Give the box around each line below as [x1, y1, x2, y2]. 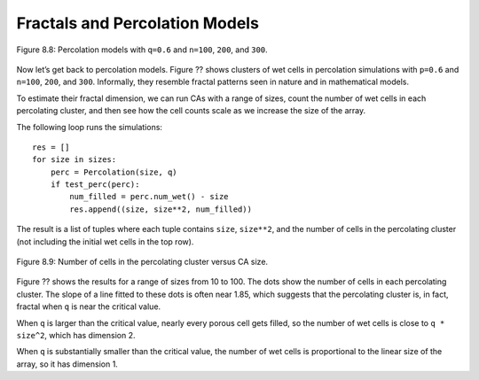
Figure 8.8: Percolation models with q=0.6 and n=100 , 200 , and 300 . [16, 44, 268, 55]
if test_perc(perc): [50, 180, 140, 190]
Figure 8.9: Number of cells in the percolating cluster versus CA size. [16, 257, 269, 268]
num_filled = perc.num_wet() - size [69, 191, 230, 202]
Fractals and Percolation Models [16, 13, 259, 33]
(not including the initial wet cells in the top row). [16, 236, 194, 247]
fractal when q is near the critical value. [16, 301, 161, 312]
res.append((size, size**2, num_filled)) [69, 204, 253, 214]
